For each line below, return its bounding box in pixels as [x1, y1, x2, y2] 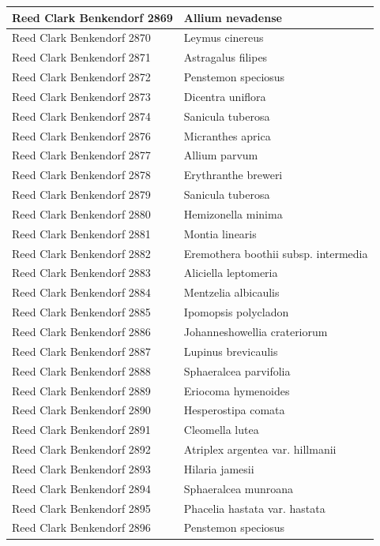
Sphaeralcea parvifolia [183, 362, 291, 379]
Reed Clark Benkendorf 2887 [12, 342, 151, 359]
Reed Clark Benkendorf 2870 [12, 29, 151, 46]
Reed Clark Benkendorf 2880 [12, 205, 151, 222]
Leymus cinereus [183, 29, 264, 46]
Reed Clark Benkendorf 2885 [12, 304, 151, 320]
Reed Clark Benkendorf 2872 [12, 69, 151, 85]
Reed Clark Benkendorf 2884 [12, 284, 151, 301]
